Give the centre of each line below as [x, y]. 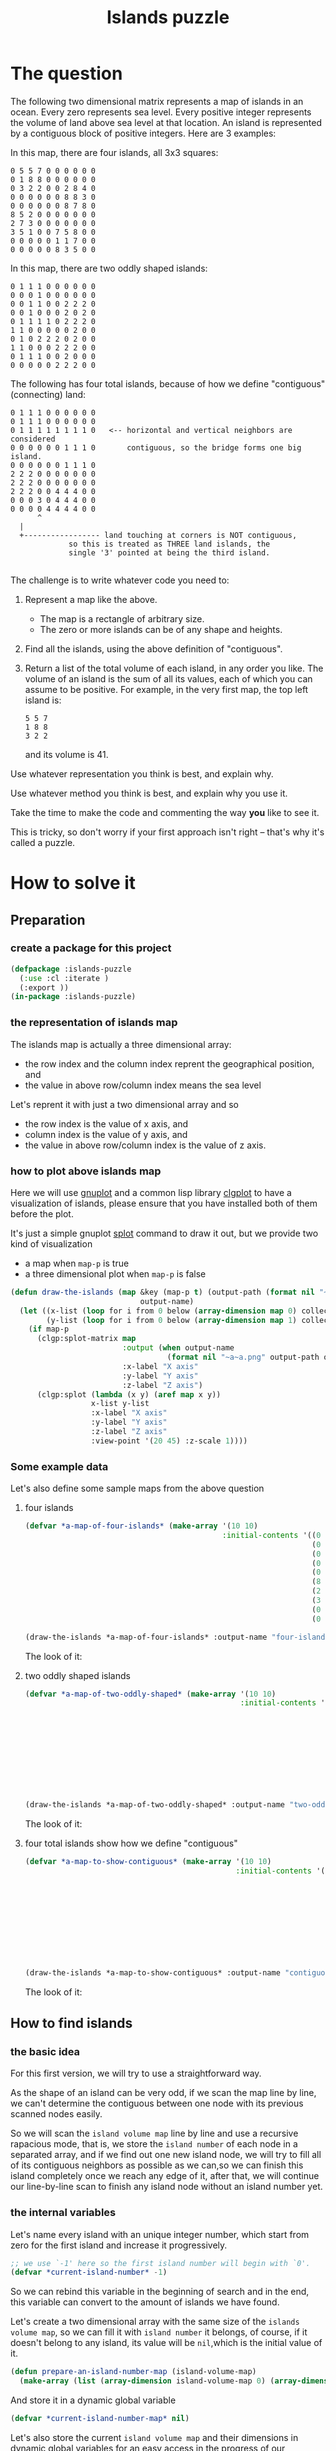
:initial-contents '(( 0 [271, 1535]
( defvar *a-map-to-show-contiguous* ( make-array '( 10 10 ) [148, 1862]
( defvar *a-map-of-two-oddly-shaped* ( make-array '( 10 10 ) [150, 1694]
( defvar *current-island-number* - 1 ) [89, 2272]
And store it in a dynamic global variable [93, 2400]
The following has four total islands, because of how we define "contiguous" [168, 383]
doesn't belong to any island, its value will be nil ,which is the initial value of [166, 2343]
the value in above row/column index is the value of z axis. [145, 1145]
